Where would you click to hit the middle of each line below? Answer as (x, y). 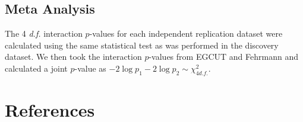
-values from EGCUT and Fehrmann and (223, 57)
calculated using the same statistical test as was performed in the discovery (142, 45)
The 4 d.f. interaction (44, 33)
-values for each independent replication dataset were (186, 33)
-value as (90, 68)
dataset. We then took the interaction (73, 57)
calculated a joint (36, 68)
